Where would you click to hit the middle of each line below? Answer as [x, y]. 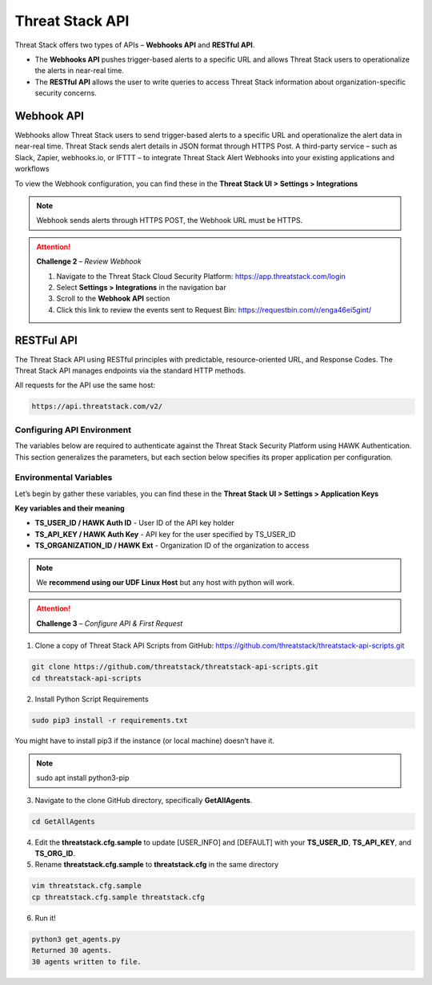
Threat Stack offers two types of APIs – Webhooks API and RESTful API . [135, 45]
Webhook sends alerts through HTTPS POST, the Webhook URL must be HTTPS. [170, 220]
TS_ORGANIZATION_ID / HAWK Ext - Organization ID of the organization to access [172, 546]
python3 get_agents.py [76, 939]
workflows [32, 169]
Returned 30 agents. [72, 951]
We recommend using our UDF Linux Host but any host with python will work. [166, 582]
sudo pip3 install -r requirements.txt [110, 720]
